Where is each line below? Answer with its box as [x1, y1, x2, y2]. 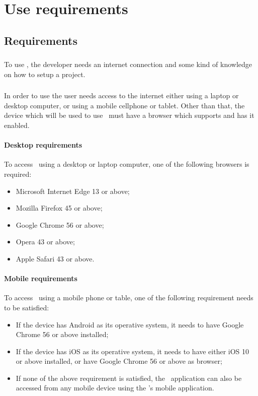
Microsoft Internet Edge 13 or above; [16, 185, 130, 196]
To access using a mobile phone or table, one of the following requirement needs [4, 292, 253, 303]
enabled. [4, 119, 30, 130]
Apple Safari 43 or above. [16, 253, 95, 263]
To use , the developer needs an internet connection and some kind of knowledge [4, 59, 252, 70]
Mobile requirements [4, 273, 77, 284]
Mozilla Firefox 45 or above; [16, 203, 103, 213]
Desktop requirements [4, 140, 82, 150]
